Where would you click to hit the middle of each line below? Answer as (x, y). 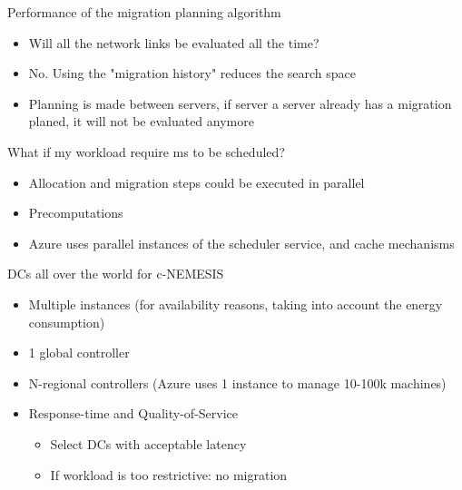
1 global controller (79, 353)
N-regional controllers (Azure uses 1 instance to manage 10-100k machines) (237, 382)
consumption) (67, 322)
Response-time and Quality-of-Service (133, 413)
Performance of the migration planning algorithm (144, 12)
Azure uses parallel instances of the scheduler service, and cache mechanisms (241, 243)
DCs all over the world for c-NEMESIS (116, 274)
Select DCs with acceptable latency (148, 443)
